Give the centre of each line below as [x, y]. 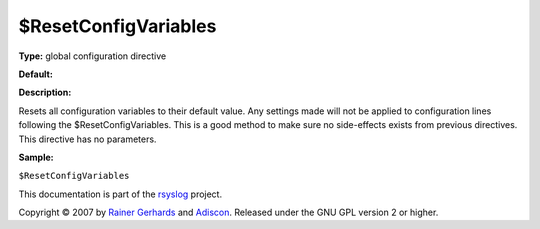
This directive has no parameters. [87, 139]
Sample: [36, 157]
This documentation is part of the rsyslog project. [120, 194]
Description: [45, 92]
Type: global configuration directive [92, 56]
